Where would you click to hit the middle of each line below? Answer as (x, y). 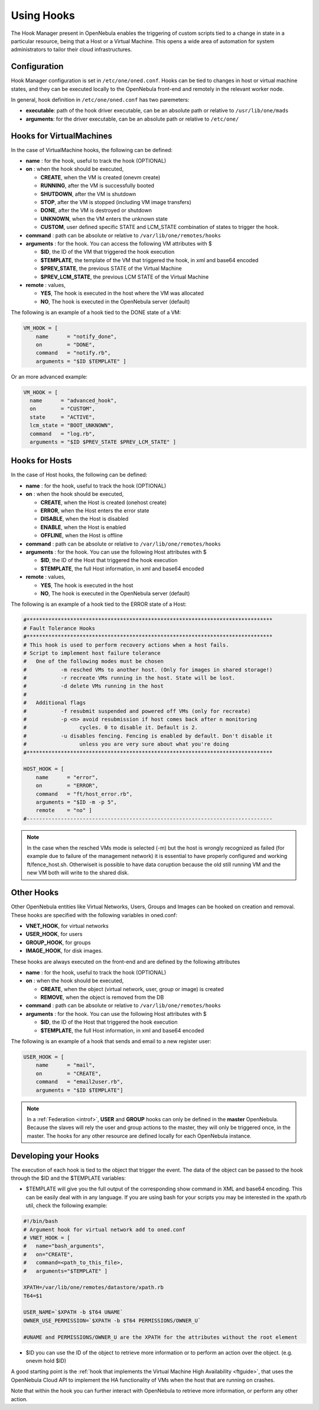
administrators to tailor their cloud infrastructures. (71, 50)
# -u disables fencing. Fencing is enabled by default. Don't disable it (148, 736)
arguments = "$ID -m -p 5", (77, 802)
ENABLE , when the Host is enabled (83, 527)
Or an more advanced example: (49, 376)
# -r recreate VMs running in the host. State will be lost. (129, 678)
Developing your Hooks (55, 1156)
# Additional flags (55, 703)
